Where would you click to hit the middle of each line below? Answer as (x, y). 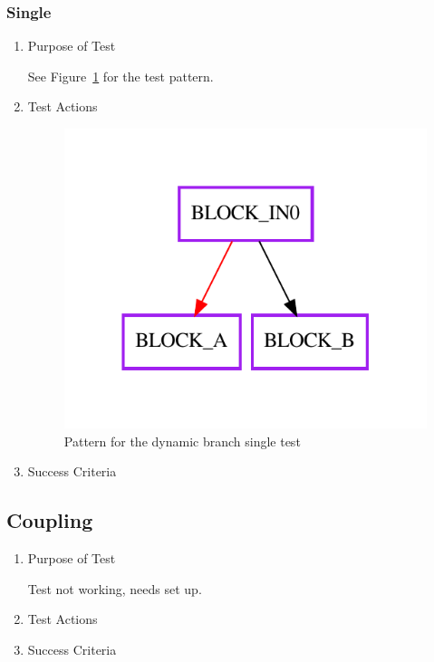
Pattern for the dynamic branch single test (182, 441)
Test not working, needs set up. (115, 588)
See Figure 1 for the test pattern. (121, 76)
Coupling (50, 520)
